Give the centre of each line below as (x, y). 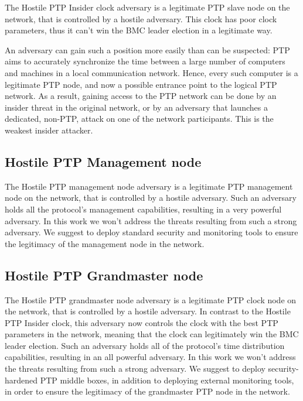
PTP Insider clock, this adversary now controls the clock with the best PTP (142, 322)
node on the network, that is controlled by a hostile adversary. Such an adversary (151, 198)
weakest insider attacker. (49, 130)
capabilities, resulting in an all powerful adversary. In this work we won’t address (150, 357)
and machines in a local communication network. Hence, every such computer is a (151, 72)
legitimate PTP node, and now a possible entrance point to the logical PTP (141, 84)
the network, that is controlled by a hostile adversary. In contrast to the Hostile (148, 311)
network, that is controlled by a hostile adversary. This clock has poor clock (141, 18)
